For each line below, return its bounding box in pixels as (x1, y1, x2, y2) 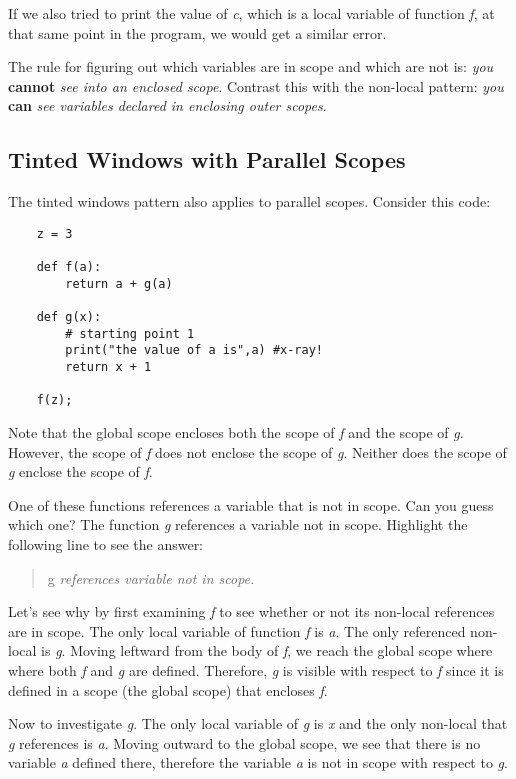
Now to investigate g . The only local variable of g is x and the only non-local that (8, 713, 508, 734)
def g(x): (36, 310, 102, 325)
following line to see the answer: (8, 533, 204, 554)
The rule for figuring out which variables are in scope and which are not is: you (8, 56, 494, 77)
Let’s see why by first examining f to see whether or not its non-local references (8, 601, 495, 622)
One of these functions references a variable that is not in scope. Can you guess (8, 494, 494, 515)
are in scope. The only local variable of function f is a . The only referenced (8, 620, 466, 641)
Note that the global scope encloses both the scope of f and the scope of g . (8, 421, 464, 442)
